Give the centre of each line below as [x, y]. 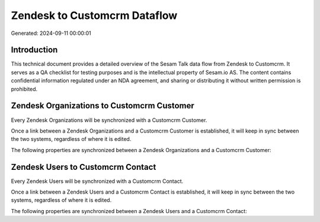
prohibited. [24, 89]
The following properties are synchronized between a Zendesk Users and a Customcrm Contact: [129, 211]
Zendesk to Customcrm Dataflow [94, 15]
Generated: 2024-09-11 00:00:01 [51, 33]
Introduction [34, 50]
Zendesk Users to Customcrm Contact [84, 167]
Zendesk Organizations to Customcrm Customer [103, 106]
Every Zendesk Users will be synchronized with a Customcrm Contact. [97, 181]
